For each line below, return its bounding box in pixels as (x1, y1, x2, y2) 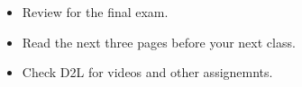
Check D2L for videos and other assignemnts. (22, 63, 273, 82)
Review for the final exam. (22, 3, 169, 21)
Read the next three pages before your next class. (22, 32, 296, 51)
